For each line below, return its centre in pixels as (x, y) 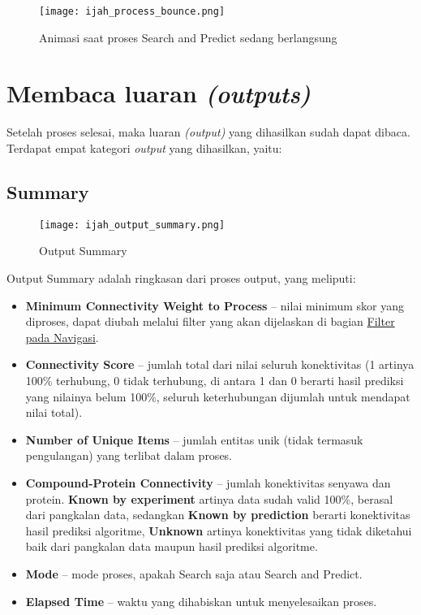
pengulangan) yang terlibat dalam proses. (129, 455)
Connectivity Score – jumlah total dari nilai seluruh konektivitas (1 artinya (220, 364)
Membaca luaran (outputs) (159, 93)
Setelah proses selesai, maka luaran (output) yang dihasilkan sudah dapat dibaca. (208, 132)
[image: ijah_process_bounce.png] (132, 11)
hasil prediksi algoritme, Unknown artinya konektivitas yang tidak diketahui (219, 530)
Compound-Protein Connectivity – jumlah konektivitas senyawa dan (208, 482)
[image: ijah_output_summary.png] (132, 225)
